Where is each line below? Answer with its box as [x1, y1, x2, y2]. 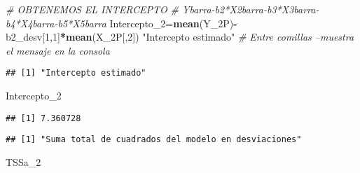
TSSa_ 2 [6, 154, 41, 169]
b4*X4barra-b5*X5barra [6, 15, 106, 30]
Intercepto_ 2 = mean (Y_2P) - [109, 15, 237, 30]
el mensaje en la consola [6, 43, 110, 57]
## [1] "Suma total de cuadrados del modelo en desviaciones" [6, 134, 302, 145]
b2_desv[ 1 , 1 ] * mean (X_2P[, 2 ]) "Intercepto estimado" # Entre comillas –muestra [6, 29, 354, 44]
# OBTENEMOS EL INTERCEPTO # [6, 2, 179, 16]
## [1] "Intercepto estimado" [6, 68, 146, 78]
